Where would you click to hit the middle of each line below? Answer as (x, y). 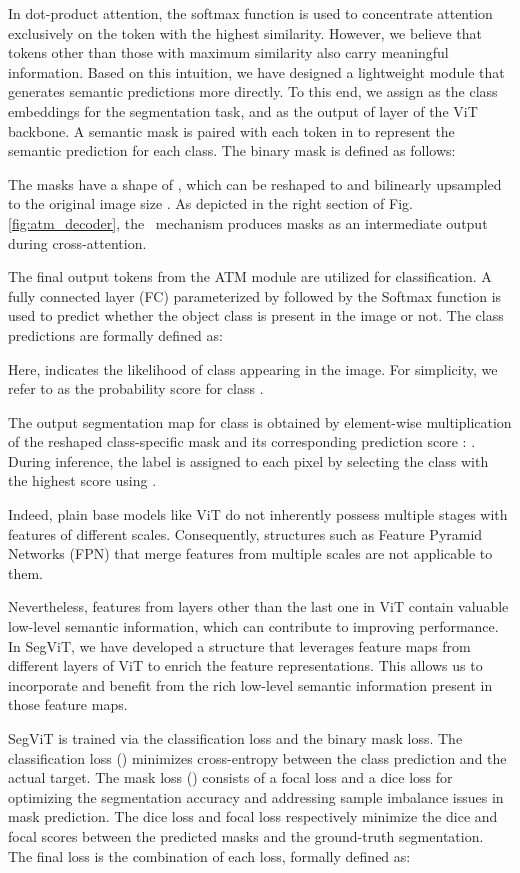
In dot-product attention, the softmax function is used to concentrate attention (250, 13)
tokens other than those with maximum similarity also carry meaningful (228, 52)
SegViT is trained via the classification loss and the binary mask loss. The (235, 738)
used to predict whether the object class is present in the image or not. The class (256, 315)
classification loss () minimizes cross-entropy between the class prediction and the (257, 757)
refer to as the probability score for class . (136, 388)
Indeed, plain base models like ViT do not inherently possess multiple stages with (258, 514)
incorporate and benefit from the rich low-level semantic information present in (250, 684)
